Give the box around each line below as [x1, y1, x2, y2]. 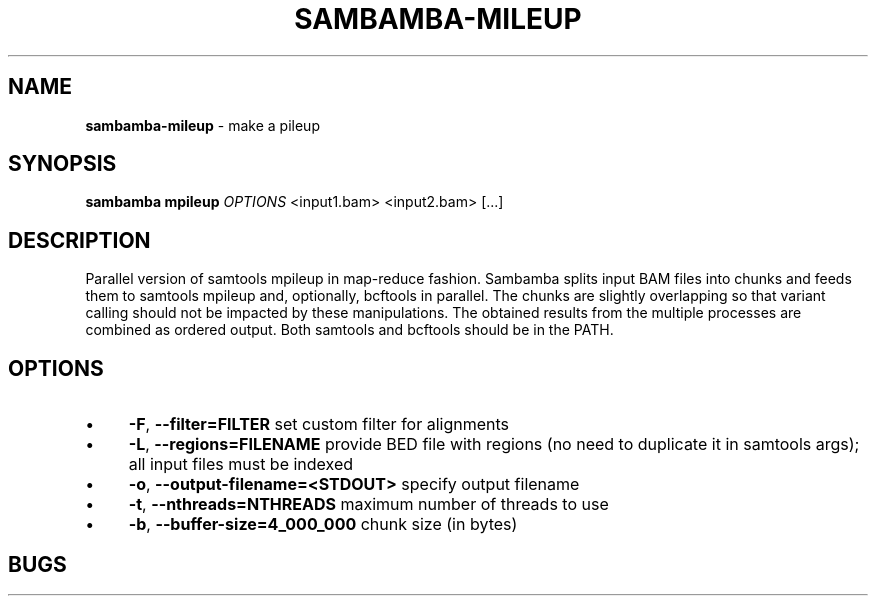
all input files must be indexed [128, 454, 354, 475]
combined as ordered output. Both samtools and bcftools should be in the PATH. [85, 321, 614, 339]
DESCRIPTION [8, 227, 151, 253]
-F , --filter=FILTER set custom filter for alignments [128, 414, 510, 435]
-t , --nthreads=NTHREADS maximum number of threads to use [128, 494, 609, 515]
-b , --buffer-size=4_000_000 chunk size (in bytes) [128, 514, 518, 535]
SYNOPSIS [8, 151, 117, 177]
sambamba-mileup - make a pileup [85, 116, 320, 134]
